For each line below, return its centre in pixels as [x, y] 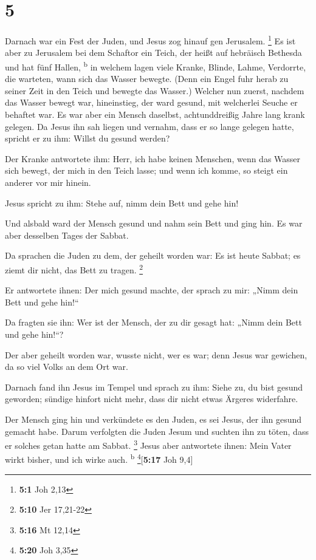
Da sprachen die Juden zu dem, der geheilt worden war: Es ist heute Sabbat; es [153, 255]
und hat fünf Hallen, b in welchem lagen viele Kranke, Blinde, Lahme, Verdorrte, [156, 66]
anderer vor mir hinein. [48, 182]
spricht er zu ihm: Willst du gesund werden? [88, 138]
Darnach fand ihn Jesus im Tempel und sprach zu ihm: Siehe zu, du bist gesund [154, 387]
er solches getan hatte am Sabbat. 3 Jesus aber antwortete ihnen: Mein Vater [148, 444]
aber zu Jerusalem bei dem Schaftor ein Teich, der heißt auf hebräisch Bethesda [153, 53]
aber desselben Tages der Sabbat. [67, 235]
